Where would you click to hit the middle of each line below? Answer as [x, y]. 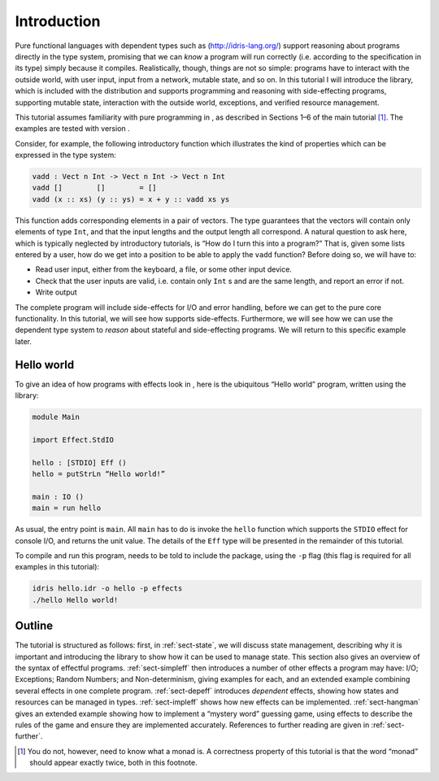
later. [24, 341]
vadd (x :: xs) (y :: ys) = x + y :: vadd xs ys [131, 199]
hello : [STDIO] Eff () [80, 462]
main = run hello [67, 508]
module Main [56, 417]
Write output [56, 292]
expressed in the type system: [66, 155]
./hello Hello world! [75, 600]
